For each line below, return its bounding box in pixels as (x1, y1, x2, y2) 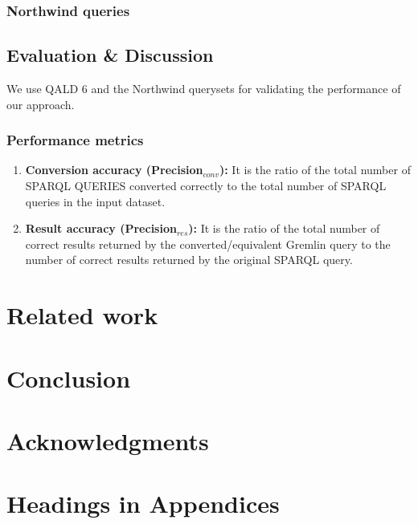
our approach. (6, 95, 75, 112)
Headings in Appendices (6, 487, 280, 520)
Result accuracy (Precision (25, 220, 177, 237)
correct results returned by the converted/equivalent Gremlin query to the (25, 235, 391, 252)
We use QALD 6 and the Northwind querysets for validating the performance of (6, 80, 401, 97)
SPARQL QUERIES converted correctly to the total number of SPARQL (25, 177, 387, 194)
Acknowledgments (6, 424, 209, 457)
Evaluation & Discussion (6, 43, 214, 67)
